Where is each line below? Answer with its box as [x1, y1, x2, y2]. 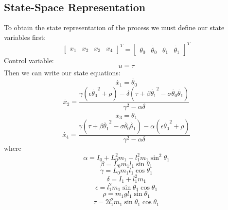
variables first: [4, 32, 46, 42]
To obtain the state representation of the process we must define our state [4, 22, 225, 33]
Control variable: [4, 55, 54, 65]
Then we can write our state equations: [4, 68, 121, 78]
